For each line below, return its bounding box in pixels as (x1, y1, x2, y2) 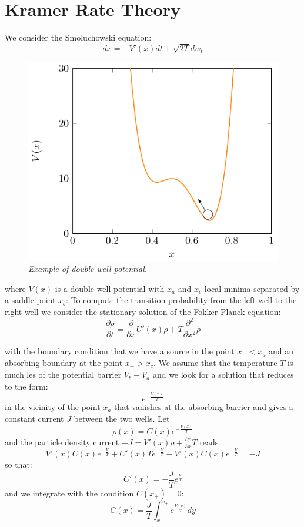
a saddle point (5, 294, 56, 306)
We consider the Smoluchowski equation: (5, 31, 152, 43)
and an (269, 345, 294, 357)
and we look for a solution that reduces (152, 368, 294, 381)
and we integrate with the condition (5, 486, 134, 499)
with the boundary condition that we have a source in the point (5, 345, 235, 357)
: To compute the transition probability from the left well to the (66, 294, 297, 306)
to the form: (5, 380, 48, 392)
